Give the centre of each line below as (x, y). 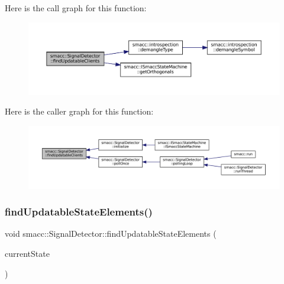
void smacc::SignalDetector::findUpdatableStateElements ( (111, 234)
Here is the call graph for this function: (76, 8)
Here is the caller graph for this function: (79, 111)
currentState (27, 253)
